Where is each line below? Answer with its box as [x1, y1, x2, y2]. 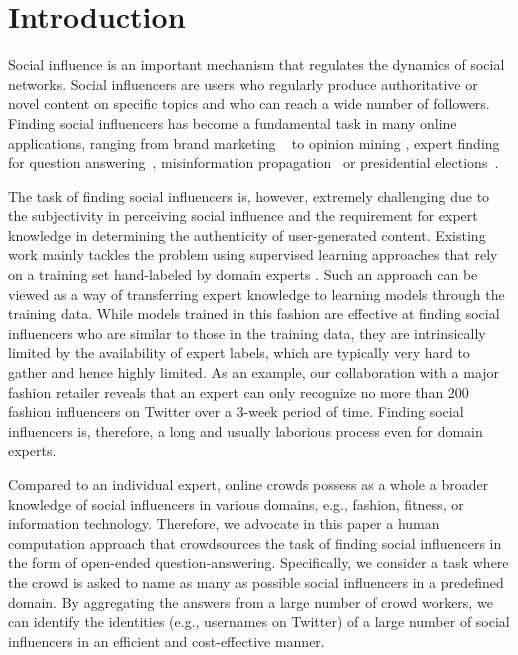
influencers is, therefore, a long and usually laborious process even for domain [8, 420, 483, 441]
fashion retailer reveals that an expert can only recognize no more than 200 [8, 381, 469, 402]
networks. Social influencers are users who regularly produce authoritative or [8, 73, 478, 94]
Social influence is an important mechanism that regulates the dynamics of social [8, 54, 505, 75]
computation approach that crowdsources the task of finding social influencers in [8, 532, 502, 553]
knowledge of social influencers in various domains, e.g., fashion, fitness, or [8, 493, 464, 514]
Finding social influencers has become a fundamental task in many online [8, 112, 457, 133]
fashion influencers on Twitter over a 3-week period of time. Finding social [8, 401, 464, 422]
